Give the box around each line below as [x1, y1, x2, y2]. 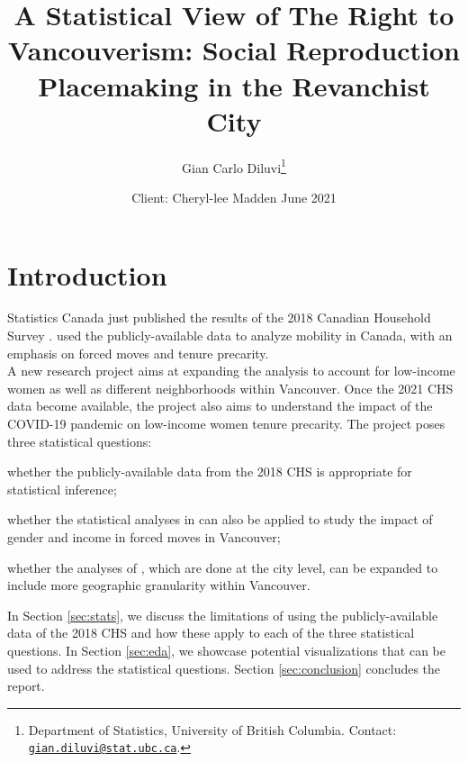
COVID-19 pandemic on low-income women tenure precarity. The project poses [7, 414, 445, 433]
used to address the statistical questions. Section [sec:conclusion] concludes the [7, 658, 441, 677]
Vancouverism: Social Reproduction [8, 32, 460, 68]
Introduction [7, 256, 167, 293]
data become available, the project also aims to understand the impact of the [7, 396, 433, 415]
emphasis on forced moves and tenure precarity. [7, 343, 269, 362]
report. [7, 676, 45, 695]
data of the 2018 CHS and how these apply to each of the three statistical [7, 623, 415, 642]
